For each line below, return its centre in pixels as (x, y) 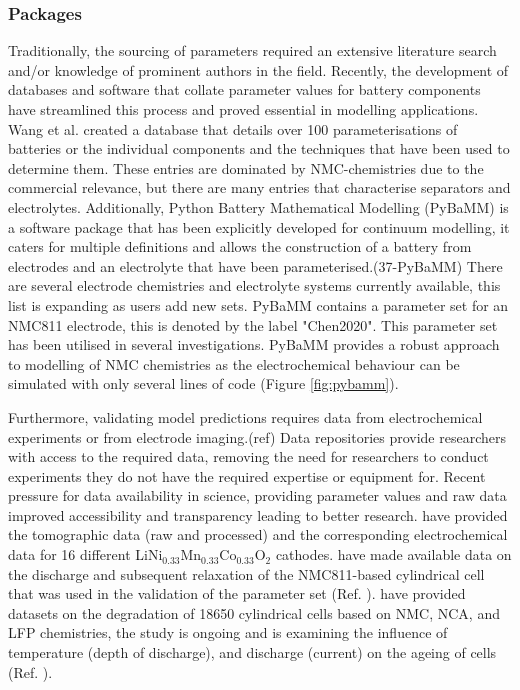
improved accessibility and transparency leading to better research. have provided (258, 514)
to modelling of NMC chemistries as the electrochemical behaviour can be (234, 363)
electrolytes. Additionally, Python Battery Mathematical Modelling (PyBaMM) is (258, 206)
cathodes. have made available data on (393, 554)
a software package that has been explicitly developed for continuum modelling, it (259, 226)
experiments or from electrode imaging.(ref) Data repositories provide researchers (257, 436)
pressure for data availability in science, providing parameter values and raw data (257, 495)
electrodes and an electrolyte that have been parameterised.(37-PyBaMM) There (255, 265)
